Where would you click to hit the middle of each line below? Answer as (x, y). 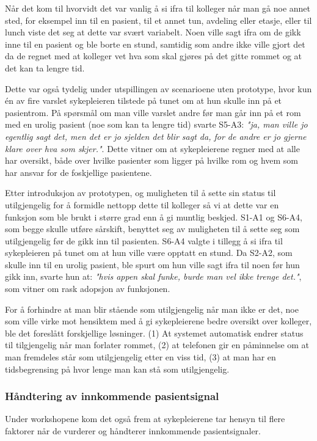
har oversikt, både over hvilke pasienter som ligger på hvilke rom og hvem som (151, 160)
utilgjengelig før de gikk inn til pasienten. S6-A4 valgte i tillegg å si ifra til (144, 240)
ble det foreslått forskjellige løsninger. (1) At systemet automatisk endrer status (154, 333)
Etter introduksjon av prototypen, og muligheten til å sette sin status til (140, 193)
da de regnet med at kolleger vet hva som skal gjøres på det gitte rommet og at (154, 56)
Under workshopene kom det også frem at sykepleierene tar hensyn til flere (145, 419)
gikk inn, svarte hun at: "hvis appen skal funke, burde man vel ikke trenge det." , (153, 276)
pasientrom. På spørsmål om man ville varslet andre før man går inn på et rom (153, 112)
